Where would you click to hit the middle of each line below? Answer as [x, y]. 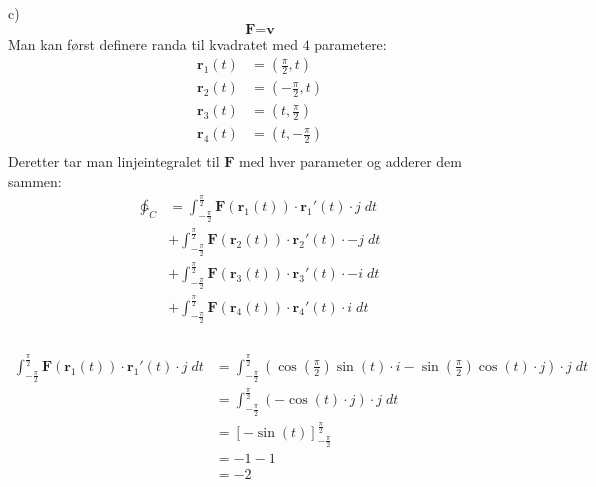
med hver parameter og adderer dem [350, 161]
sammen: [35, 180]
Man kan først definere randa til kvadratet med [153, 43]
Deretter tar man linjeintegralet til [114, 161]
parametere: [350, 43]
